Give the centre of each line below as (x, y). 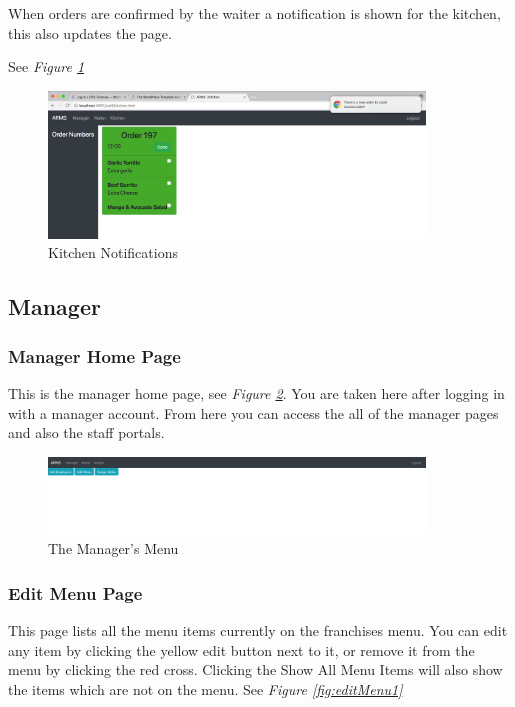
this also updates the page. (90, 32)
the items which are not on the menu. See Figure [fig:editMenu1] (205, 688)
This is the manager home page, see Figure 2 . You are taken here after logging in (256, 392)
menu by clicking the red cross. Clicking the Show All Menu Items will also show (255, 669)
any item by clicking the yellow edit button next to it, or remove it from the (241, 649)
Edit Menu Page (75, 592)
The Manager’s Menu (113, 548)
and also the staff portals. (86, 432)
